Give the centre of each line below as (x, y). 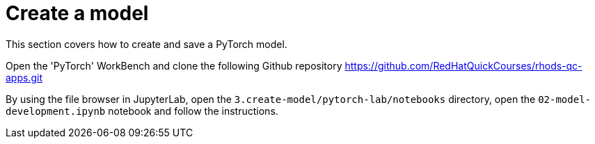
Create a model (77, 13)
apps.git (24, 77)
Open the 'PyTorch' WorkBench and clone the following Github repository (174, 65)
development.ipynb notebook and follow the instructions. (142, 111)
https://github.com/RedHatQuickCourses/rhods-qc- (463, 65)
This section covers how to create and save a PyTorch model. (146, 44)
